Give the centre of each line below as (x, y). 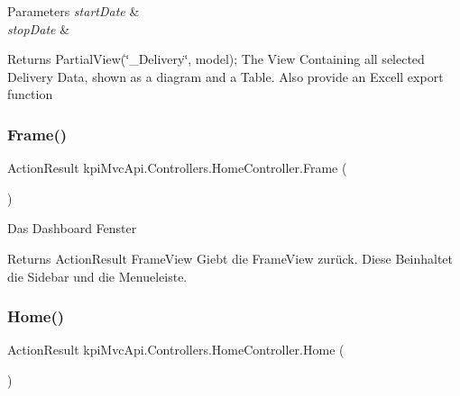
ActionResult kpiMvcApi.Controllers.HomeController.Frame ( (177, 168)
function (30, 94)
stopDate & (39, 28)
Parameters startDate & (74, 11)
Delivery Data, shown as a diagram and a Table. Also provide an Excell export (225, 76)
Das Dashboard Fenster (72, 228)
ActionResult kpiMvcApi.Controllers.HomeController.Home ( (176, 350)
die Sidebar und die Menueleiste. (97, 276)
